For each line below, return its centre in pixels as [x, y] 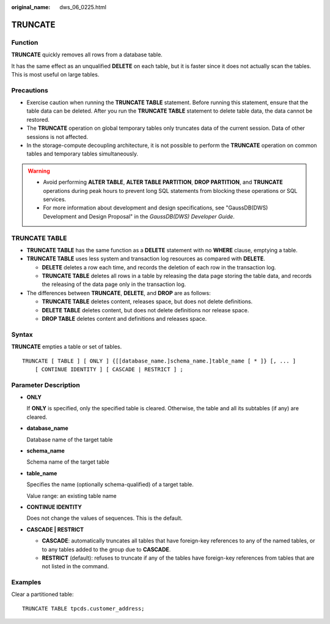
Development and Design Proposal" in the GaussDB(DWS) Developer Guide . [139, 216]
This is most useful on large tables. [55, 74]
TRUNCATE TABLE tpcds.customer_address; [83, 608]
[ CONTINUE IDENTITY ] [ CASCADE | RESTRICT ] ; [109, 369]
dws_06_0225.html [83, 7]
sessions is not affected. [57, 137]
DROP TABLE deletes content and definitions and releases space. [124, 319]
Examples [26, 582]
